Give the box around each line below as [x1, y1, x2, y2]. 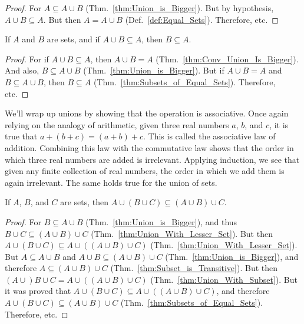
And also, [5, 64, 39, 76]
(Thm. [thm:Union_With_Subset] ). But [150, 273, 298, 285]
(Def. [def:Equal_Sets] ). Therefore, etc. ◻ [125, 13, 279, 25]
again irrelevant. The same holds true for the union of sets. [5, 176, 217, 188]
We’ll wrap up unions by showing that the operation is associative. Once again [5, 107, 289, 119]
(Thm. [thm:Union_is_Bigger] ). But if [83, 64, 224, 76]
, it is [269, 118, 289, 131]
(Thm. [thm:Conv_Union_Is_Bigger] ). [156, 52, 299, 65]
